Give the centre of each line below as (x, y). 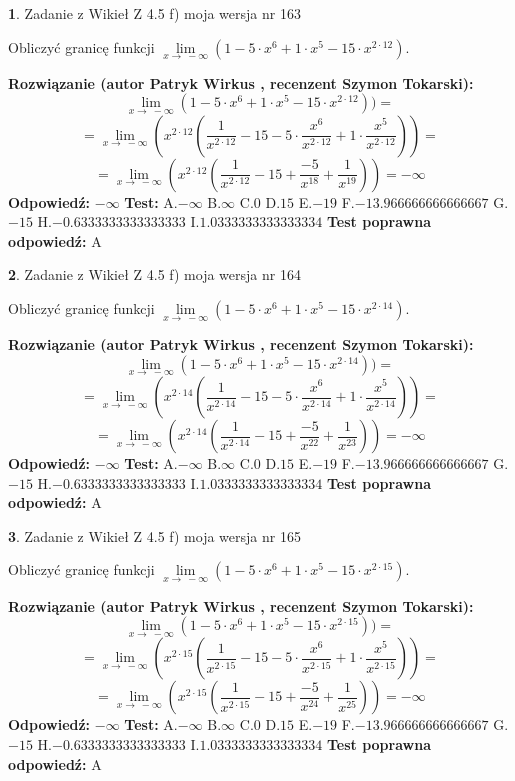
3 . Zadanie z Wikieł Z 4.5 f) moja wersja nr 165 (154, 535)
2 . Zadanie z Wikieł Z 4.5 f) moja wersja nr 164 (154, 274)
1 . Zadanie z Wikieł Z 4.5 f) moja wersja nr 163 (154, 13)
